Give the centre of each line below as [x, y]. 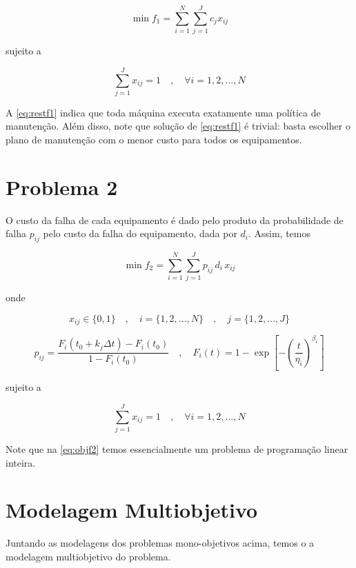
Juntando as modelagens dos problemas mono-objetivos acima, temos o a [160, 543]
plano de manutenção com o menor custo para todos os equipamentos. [154, 140]
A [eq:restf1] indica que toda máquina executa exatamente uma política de [163, 112]
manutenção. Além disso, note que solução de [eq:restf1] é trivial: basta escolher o [178, 126]
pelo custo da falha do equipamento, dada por [140, 233]
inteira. [21, 462]
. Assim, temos [279, 233]
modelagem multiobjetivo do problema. [88, 556]
